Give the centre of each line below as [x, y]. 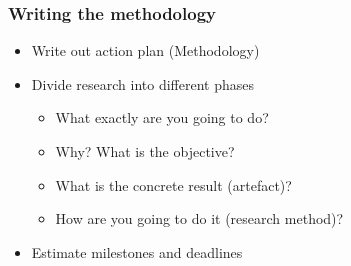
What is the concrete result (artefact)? [173, 184]
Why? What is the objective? [145, 151]
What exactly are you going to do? [162, 117]
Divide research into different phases [142, 83]
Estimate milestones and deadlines [137, 251]
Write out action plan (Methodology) [145, 50]
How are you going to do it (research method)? [199, 218]
